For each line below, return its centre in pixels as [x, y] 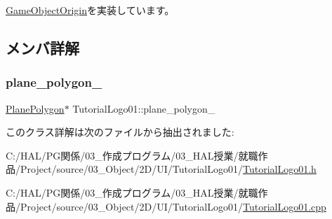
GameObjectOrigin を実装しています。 [90, 10]
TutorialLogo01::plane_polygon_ [144, 108]
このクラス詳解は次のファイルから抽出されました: [120, 132]
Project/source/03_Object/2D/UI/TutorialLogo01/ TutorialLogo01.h [168, 169]
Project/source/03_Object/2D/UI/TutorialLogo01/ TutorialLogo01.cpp [173, 206]
